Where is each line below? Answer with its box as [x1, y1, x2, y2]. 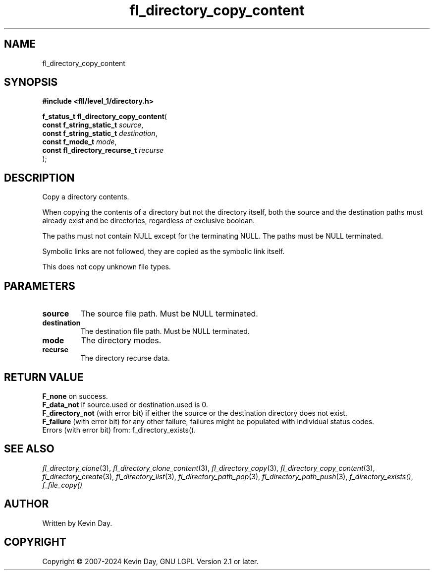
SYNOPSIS [4, 76, 58, 89]
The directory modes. [81, 335, 162, 346]
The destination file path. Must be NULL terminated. [80, 327, 250, 336]
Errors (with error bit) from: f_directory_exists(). [42, 425, 196, 434]
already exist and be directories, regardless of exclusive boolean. [42, 216, 255, 225]
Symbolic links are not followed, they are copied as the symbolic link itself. [42, 247, 285, 256]
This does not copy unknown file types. [42, 262, 171, 271]
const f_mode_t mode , [42, 137, 117, 146]
